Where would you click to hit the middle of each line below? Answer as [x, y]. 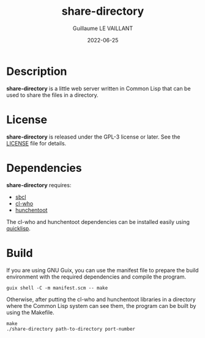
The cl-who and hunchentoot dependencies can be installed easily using [98, 221]
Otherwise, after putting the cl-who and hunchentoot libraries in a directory [101, 299]
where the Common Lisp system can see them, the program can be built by [101, 305]
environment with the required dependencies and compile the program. [96, 277]
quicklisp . [18, 228]
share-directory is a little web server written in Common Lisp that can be [99, 88]
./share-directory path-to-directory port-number [71, 329]
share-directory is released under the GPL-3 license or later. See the [93, 137]
